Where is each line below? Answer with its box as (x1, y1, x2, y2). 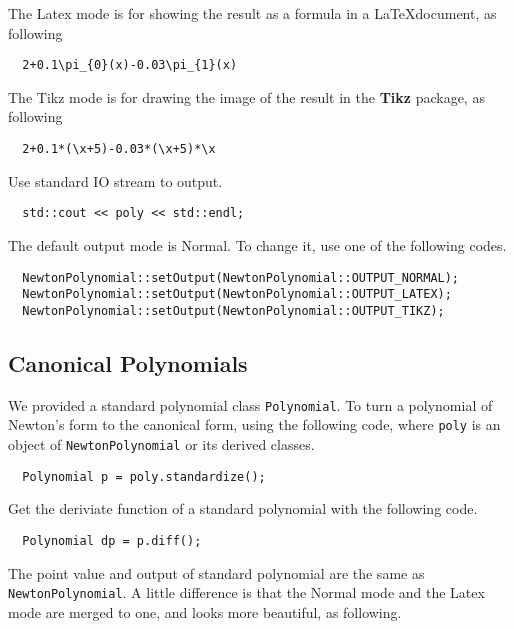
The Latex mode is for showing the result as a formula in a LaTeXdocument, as (8, 3, 497, 23)
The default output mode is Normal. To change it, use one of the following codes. (8, 234, 507, 255)
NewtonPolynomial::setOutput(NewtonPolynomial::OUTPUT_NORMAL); (22, 270, 460, 285)
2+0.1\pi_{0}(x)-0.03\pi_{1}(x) (22, 58, 238, 73)
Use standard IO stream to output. (8, 170, 223, 191)
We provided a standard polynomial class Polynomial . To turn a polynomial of (8, 394, 493, 415)
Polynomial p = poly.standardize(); (22, 469, 266, 484)
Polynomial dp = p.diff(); (22, 533, 202, 548)
